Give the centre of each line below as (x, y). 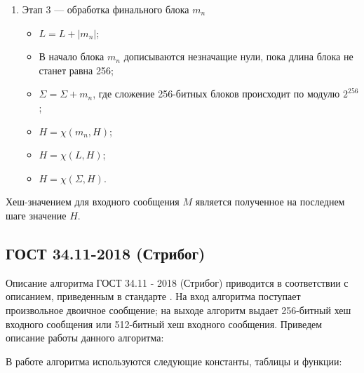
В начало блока (72, 56)
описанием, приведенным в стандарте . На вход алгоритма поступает (153, 296)
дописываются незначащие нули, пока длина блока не (238, 56)
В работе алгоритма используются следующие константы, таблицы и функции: (174, 361)
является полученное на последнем (270, 202)
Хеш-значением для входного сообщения (93, 202)
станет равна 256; (76, 70)
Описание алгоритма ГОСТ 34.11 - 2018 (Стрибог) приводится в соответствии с (177, 282)
